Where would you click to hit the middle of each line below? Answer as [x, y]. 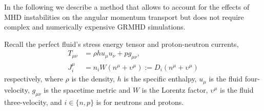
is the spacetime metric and [87, 89]
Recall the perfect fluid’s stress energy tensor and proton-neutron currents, [121, 44]
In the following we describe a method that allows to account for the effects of [127, 7]
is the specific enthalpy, [160, 79]
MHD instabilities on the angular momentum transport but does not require [124, 17]
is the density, [93, 79]
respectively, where [34, 79]
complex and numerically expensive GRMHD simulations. [95, 27]
